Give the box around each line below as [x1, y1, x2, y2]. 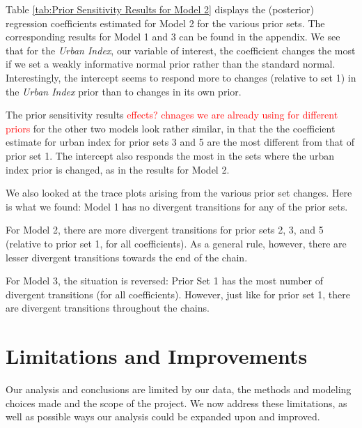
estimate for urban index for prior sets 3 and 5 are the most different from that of [6, 135, 355, 149]
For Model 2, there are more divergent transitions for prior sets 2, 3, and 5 [6, 222, 324, 237]
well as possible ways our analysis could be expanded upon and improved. [6, 409, 320, 424]
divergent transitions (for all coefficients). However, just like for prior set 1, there [6, 286, 350, 301]
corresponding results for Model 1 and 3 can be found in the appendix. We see [6, 29, 340, 44]
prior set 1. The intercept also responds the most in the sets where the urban [6, 148, 335, 162]
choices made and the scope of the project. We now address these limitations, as [6, 395, 347, 410]
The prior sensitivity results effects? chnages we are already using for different [6, 107, 338, 122]
